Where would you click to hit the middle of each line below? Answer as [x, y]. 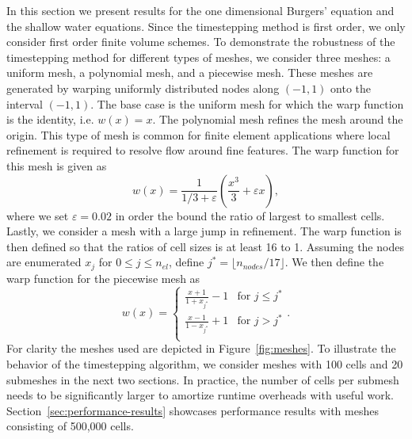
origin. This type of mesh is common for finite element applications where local [198, 134]
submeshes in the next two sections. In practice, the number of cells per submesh [203, 379]
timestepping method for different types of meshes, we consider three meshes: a [198, 57]
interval [25, 103]
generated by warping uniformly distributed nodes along [143, 88]
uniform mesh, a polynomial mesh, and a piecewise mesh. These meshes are [190, 73]
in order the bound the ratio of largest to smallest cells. [250, 215]
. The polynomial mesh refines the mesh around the [278, 119]
